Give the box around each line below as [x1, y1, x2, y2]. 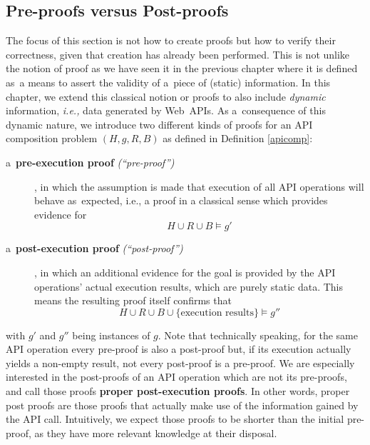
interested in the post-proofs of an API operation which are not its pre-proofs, [6, 369, 347, 384]
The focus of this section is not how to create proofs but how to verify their [6, 33, 336, 48]
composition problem [6, 131, 98, 146]
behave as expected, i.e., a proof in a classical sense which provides [34, 193, 328, 208]
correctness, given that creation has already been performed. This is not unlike [6, 46, 350, 61]
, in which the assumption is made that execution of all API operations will [34, 179, 364, 194]
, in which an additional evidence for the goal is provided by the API [34, 264, 336, 279]
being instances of [72, 327, 150, 342]
